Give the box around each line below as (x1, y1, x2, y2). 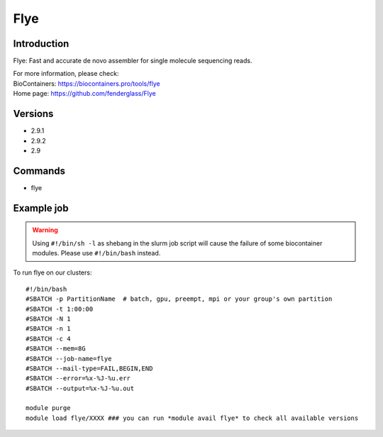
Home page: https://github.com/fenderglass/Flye (13, 89, 156, 98)
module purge (26, 404, 71, 412)
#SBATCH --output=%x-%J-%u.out (26, 384, 135, 392)
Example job (13, 202, 69, 214)
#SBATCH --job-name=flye (26, 355, 112, 363)
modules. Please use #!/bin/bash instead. (32, 249, 161, 258)
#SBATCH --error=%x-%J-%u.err (26, 375, 131, 382)
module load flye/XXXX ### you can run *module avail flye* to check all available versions (26, 414, 359, 422)
